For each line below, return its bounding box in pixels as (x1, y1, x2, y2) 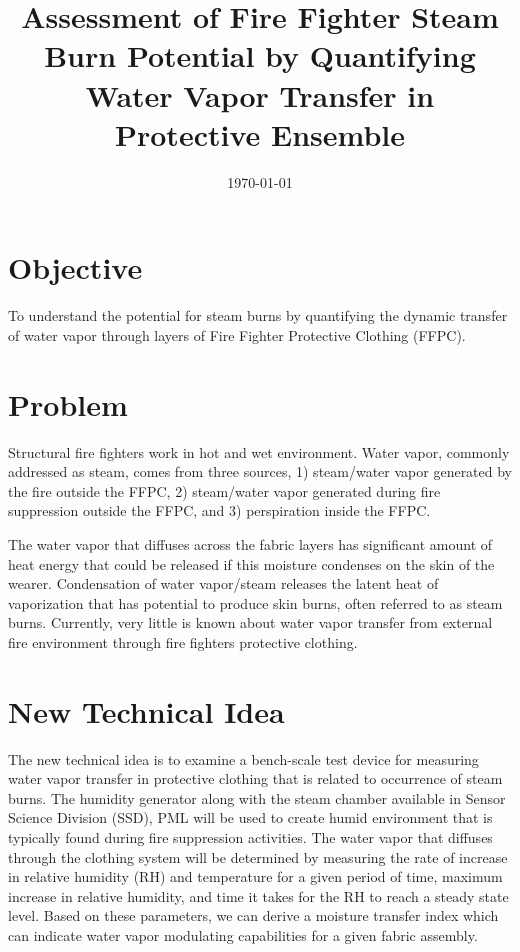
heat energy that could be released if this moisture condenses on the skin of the (8, 553, 495, 574)
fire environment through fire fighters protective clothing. (8, 631, 358, 652)
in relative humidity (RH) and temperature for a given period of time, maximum (8, 866, 503, 887)
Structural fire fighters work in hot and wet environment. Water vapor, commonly (8, 441, 510, 462)
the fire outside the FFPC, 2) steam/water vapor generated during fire (8, 480, 441, 501)
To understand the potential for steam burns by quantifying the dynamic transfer (8, 305, 508, 326)
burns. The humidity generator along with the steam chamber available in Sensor (8, 787, 506, 808)
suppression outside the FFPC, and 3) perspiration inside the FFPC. (8, 500, 431, 521)
